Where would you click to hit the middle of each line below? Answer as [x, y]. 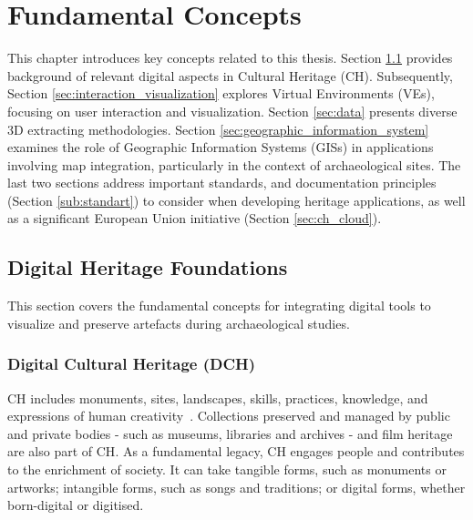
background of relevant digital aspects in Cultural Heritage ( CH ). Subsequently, [230, 75]
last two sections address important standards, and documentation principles [222, 183]
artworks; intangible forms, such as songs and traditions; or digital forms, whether [236, 487]
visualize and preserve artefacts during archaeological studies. [179, 323]
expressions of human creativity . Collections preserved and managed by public [229, 416]
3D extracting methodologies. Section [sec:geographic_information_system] [218, 129]
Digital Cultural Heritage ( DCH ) [132, 364]
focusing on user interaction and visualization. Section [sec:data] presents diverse [232, 111]
